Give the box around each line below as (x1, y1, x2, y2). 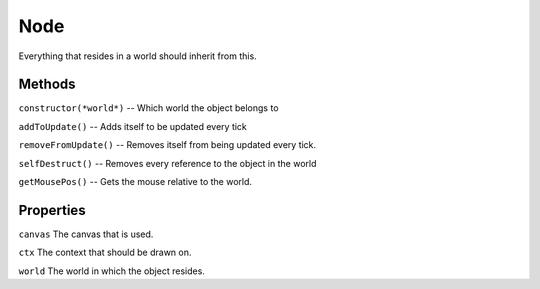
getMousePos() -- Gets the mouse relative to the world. (18, 176, 253, 188)
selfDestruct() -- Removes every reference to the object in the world (18, 157, 317, 169)
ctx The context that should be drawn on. (18, 246, 192, 259)
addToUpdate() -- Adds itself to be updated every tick (18, 120, 247, 132)
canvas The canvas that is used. (18, 228, 154, 240)
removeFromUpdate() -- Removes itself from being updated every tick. (18, 139, 317, 151)
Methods (18, 76, 76, 93)
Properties (18, 201, 86, 219)
